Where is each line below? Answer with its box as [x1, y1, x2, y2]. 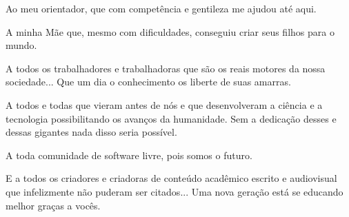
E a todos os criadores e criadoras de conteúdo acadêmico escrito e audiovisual [6, 171, 337, 185]
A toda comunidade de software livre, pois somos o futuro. [6, 147, 252, 162]
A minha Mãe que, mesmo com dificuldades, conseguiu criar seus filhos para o [6, 24, 335, 39]
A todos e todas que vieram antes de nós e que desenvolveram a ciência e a [6, 97, 323, 112]
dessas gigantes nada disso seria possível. [6, 125, 177, 139]
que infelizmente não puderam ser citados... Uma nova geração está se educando [6, 184, 343, 198]
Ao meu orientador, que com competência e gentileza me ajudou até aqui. [6, 1, 317, 15]
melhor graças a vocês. [6, 198, 101, 212]
